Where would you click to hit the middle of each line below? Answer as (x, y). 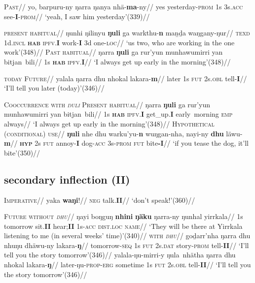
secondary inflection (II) (67, 179)
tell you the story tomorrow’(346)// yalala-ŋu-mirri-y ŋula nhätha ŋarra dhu (120, 255)
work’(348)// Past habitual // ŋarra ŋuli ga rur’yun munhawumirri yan (113, 52)
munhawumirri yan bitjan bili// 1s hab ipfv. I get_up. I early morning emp (118, 114)
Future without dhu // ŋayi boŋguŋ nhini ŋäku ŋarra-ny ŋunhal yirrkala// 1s (124, 216)
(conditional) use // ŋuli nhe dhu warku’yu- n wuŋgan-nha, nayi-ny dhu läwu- (123, 133)
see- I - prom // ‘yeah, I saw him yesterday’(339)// (77, 16)
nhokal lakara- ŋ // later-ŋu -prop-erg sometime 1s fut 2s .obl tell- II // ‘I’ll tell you (127, 265)
